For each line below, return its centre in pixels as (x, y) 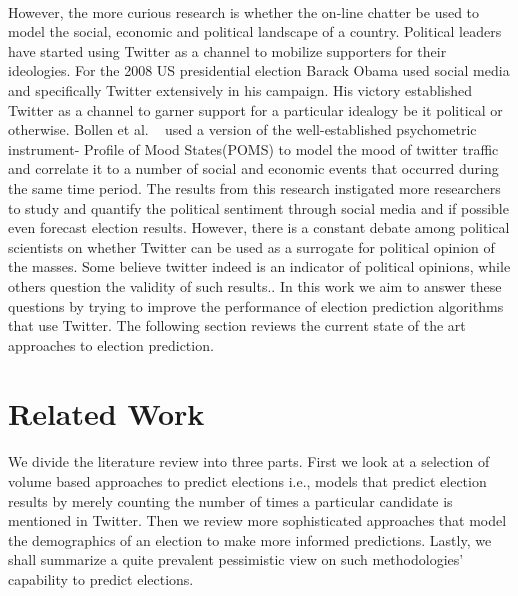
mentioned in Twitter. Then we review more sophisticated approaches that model (257, 520)
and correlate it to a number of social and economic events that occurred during (253, 168)
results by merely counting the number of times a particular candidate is (230, 500)
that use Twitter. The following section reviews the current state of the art (237, 325)
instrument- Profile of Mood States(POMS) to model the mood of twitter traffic (253, 148)
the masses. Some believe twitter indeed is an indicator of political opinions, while (259, 266)
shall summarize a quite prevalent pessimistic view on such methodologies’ (236, 559)
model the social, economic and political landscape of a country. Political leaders (255, 31)
